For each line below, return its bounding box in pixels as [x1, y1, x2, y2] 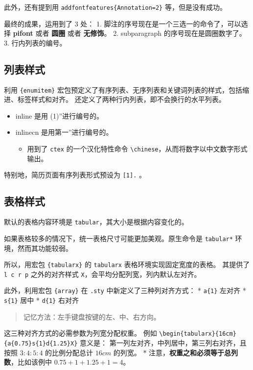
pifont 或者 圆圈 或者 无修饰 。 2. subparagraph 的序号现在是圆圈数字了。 [13, 28, 246, 38]
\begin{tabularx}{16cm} [159, 330, 236, 338]
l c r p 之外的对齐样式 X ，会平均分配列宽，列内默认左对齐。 [4, 269, 201, 279]
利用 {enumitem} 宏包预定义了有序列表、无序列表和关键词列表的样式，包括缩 [4, 84, 249, 95]
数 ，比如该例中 [4, 357, 52, 367]
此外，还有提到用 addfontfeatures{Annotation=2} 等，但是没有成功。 [4, 2, 227, 12]
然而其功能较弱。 [17, 243, 72, 253]
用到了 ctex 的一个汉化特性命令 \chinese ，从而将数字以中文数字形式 [27, 144, 248, 154]
